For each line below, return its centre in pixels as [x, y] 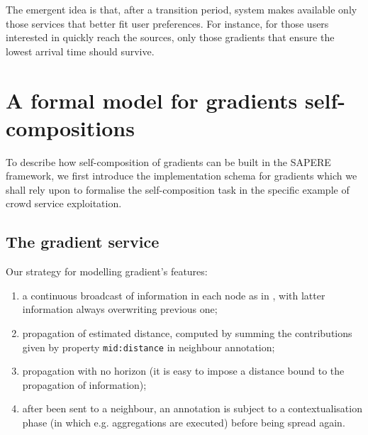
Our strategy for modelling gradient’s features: [107, 271]
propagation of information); [84, 384]
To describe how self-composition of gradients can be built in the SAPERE [168, 161]
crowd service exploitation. [64, 203]
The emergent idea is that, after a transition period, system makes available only [182, 9]
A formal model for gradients [152, 100]
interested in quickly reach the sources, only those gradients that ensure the [170, 37]
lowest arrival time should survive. [80, 51]
